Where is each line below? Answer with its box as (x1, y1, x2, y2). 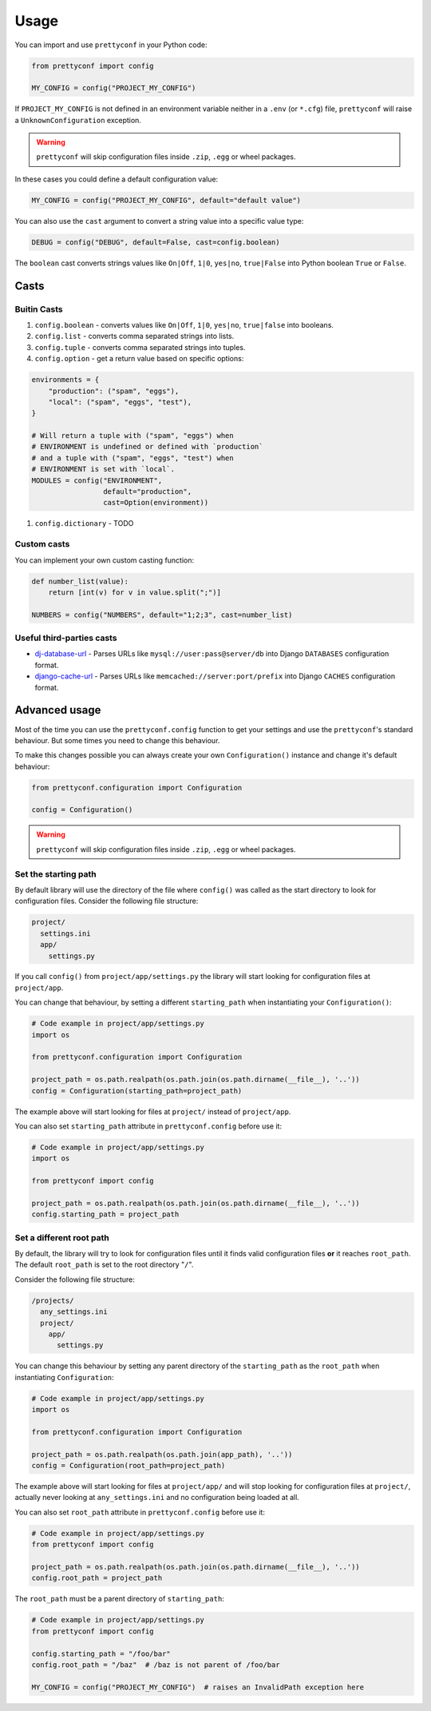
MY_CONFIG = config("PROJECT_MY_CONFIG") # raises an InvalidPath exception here (31, 1682, 365, 1692)
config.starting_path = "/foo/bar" (31, 1649, 171, 1658)
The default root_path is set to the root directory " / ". (14, 1259, 194, 1270)
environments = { (31, 376, 100, 384)
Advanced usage (14, 703, 101, 717)
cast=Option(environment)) (102, 498, 209, 507)
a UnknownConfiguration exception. (14, 115, 141, 125)
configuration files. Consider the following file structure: (14, 896, 199, 906)
